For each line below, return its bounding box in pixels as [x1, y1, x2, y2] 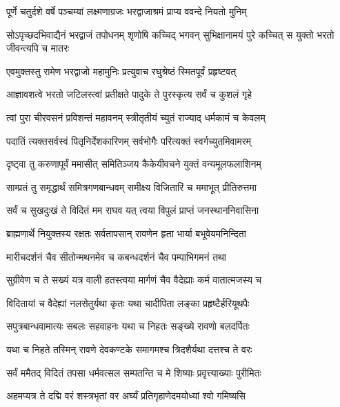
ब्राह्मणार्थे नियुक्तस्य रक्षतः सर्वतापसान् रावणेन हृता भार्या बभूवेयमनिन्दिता [6, 226, 246, 240]
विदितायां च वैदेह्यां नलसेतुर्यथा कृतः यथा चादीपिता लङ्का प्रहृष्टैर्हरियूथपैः [6, 295, 250, 310]
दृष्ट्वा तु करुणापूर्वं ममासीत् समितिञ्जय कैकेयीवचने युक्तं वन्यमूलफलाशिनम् [6, 157, 261, 171]
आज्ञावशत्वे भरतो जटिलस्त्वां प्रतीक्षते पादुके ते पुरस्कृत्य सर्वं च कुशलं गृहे [6, 87, 252, 101]
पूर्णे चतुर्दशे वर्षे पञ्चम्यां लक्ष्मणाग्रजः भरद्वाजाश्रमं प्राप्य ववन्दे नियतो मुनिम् [6, 4, 247, 18]
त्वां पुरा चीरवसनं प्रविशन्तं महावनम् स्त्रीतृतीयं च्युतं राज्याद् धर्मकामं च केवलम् [6, 110, 266, 124]
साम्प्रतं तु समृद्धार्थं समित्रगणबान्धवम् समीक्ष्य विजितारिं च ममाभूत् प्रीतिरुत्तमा [6, 179, 257, 194]
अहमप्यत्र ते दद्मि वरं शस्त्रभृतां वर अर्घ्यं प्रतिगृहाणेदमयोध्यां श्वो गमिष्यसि [6, 388, 246, 403]
